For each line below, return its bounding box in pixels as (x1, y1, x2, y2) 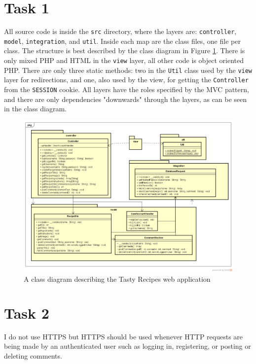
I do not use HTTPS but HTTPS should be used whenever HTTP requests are (4, 331, 243, 341)
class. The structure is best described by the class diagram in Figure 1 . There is (4, 45, 245, 56)
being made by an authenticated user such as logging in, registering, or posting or (4, 341, 251, 351)
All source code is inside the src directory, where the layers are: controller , (4, 26, 237, 36)
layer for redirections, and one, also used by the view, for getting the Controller (4, 74, 249, 85)
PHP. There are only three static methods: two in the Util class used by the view (4, 65, 253, 75)
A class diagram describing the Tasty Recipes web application (24, 273, 211, 284)
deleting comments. (4, 350, 62, 361)
